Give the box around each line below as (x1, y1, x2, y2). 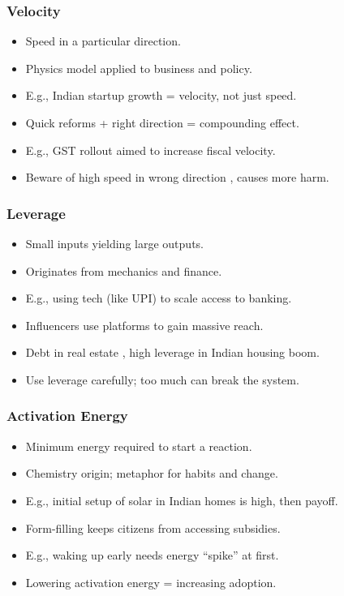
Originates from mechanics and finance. (25, 262, 222, 279)
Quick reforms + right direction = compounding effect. (25, 114, 299, 131)
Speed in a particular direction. (25, 32, 181, 49)
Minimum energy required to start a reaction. (25, 437, 252, 454)
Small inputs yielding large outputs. (25, 235, 204, 251)
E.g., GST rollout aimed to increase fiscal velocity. (25, 141, 276, 158)
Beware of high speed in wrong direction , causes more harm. (25, 169, 329, 186)
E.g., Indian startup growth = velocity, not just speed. (25, 87, 297, 104)
